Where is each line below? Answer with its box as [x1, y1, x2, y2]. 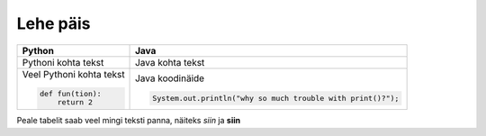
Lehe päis [16, 14, 91, 33]
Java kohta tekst [135, 56, 205, 68]
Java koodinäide [135, 72, 205, 85]
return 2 [57, 97, 94, 107]
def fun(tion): [39, 89, 103, 99]
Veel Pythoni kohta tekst [22, 68, 125, 80]
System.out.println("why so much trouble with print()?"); [152, 93, 400, 103]
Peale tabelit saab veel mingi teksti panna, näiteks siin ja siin [16, 115, 241, 126]
